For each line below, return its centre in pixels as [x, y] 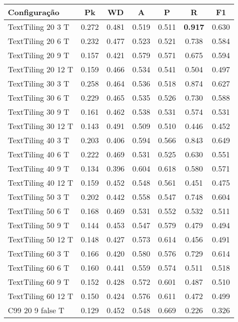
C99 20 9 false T [36, 310]
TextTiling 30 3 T [39, 83]
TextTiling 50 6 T [39, 211]
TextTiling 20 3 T [39, 27]
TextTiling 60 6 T [39, 268]
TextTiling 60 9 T [39, 282]
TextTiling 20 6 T [39, 41]
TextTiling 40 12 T [41, 182]
